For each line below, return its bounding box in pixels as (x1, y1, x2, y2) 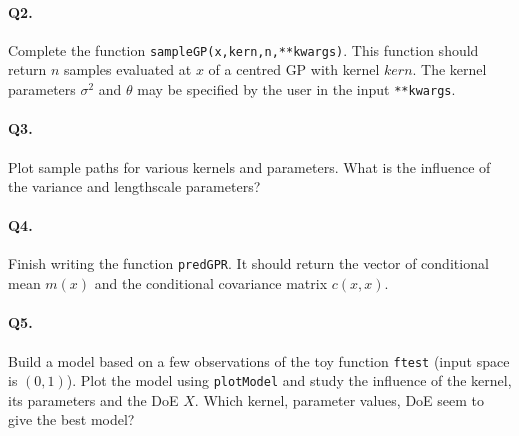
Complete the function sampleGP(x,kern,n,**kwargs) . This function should (8, 39, 479, 60)
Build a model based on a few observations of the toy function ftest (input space (8, 350, 510, 371)
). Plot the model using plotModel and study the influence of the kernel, (66, 370, 512, 391)
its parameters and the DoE (8, 389, 179, 410)
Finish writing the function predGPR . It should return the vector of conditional (8, 253, 489, 274)
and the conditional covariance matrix (94, 273, 328, 294)
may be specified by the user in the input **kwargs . (137, 79, 456, 100)
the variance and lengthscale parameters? (8, 176, 261, 197)
